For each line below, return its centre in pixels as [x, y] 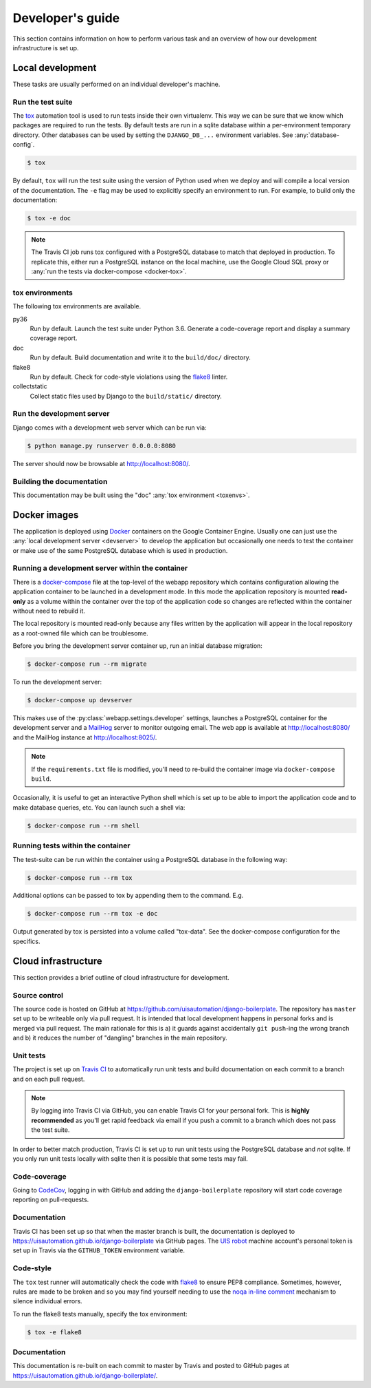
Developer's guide [66, 18]
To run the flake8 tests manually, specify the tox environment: [100, 1314]
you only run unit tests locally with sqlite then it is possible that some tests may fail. [131, 1158]
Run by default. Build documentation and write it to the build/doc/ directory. [140, 357]
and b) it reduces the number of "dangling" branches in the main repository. [120, 1038]
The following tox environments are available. [77, 306]
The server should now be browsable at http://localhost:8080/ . [101, 463]
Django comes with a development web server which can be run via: [110, 428]
